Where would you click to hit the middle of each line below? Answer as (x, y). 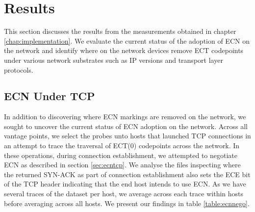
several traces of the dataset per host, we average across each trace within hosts (124, 194)
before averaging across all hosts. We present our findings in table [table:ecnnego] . (127, 203)
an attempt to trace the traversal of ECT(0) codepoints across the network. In (122, 146)
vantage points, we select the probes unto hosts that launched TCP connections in (127, 136)
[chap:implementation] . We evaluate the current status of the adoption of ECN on (127, 40)
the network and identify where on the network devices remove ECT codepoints (124, 50)
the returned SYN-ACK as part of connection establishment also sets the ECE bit (127, 174)
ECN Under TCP (50, 96)
